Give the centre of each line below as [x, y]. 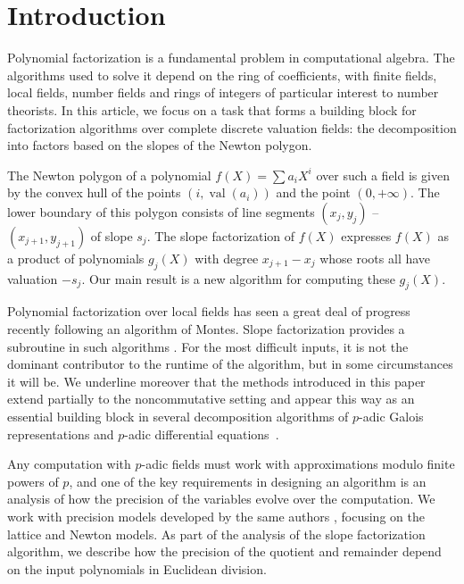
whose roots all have [375, 258]
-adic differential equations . [202, 434]
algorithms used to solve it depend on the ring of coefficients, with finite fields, [222, 75]
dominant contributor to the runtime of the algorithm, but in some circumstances [230, 364]
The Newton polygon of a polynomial [109, 175]
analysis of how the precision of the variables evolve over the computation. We [221, 499]
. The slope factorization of [221, 235]
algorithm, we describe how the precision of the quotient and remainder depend [224, 551]
